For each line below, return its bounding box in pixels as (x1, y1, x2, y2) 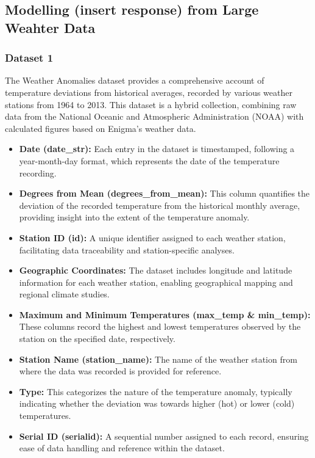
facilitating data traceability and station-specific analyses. (19, 243, 235, 256)
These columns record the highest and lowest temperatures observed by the (19, 320, 301, 333)
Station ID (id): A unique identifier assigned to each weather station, (19, 231, 286, 244)
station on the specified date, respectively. (19, 332, 175, 345)
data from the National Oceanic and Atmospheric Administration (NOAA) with (5, 110, 304, 123)
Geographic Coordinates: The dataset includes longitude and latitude (19, 264, 292, 277)
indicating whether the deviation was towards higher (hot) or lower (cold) (19, 397, 295, 410)
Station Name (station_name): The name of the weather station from (19, 352, 297, 365)
